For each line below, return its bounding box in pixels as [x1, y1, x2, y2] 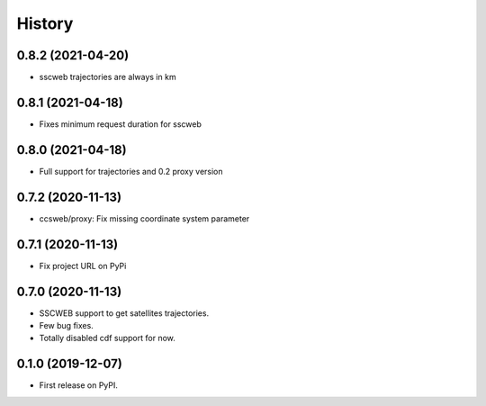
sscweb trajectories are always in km [39, 72, 176, 83]
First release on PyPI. [39, 380, 119, 391]
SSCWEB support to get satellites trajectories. [39, 307, 210, 319]
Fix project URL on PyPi [39, 260, 127, 271]
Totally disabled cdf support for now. [39, 333, 175, 344]
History [16, 14, 74, 33]
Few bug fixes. [39, 320, 94, 330]
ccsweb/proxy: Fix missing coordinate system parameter [39, 212, 250, 224]
